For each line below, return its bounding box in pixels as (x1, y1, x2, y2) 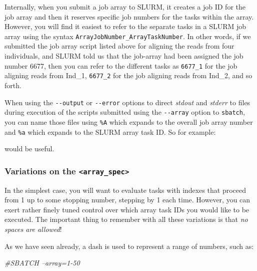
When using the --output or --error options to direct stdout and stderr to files (4, 97, 250, 107)
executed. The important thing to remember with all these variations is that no (4, 214, 248, 224)
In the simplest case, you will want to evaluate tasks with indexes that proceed (4, 184, 246, 195)
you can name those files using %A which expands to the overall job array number (4, 116, 253, 127)
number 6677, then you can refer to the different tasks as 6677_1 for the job (4, 60, 237, 71)
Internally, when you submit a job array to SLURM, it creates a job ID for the (4, 2, 246, 12)
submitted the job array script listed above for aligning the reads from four (4, 41, 234, 51)
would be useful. (4, 143, 54, 154)
